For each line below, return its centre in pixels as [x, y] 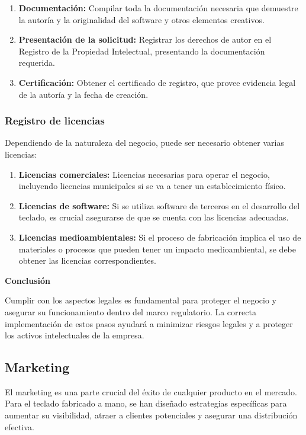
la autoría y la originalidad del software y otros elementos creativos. [141, 19]
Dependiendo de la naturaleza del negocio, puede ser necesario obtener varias [144, 143]
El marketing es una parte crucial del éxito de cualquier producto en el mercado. [151, 391]
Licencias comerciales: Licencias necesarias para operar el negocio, [144, 174]
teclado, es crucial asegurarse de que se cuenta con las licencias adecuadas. [154, 217]
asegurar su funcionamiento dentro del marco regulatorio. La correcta [131, 311]
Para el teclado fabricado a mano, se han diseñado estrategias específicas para [146, 403]
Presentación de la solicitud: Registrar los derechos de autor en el [145, 39]
